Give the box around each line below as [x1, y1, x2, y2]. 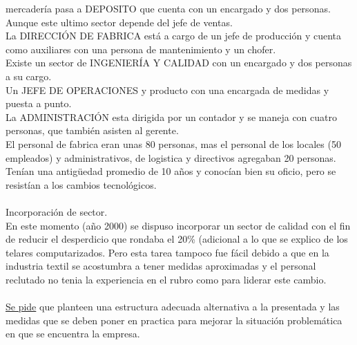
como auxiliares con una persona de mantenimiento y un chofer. [6, 41, 276, 56]
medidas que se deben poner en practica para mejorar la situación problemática [6, 313, 342, 327]
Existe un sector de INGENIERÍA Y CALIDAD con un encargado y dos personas [6, 55, 352, 70]
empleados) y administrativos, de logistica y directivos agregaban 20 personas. [6, 150, 336, 165]
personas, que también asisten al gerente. [6, 123, 179, 138]
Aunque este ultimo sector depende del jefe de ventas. [6, 15, 233, 29]
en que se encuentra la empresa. [6, 326, 140, 341]
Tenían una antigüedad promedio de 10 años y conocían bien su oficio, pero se [6, 164, 336, 178]
